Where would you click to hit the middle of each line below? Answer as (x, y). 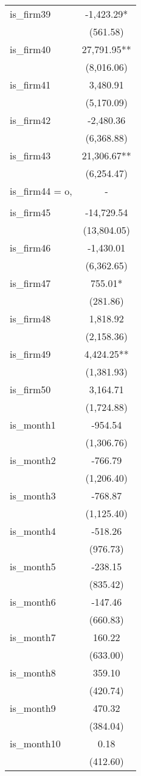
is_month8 (33, 673)
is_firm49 (30, 354)
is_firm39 (30, 14)
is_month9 (33, 708)
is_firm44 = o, (41, 191)
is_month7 (33, 637)
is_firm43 (30, 155)
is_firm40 (30, 49)
